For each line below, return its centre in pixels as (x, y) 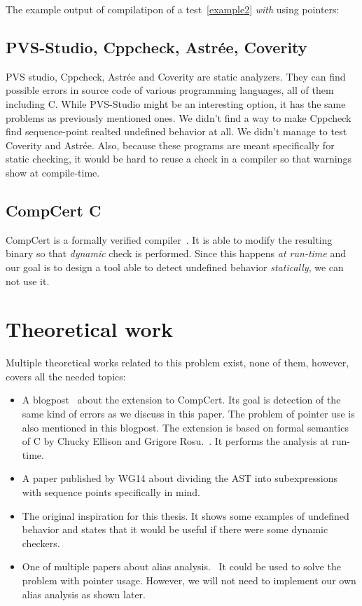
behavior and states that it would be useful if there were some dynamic (175, 529)
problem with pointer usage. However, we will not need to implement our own (189, 580)
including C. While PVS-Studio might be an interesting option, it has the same (176, 103)
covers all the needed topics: (66, 376)
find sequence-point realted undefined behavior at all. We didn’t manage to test (176, 131)
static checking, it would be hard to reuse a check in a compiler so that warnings (179, 159)
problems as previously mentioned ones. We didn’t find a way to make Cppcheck (179, 117)
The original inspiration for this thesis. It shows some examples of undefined (186, 515)
